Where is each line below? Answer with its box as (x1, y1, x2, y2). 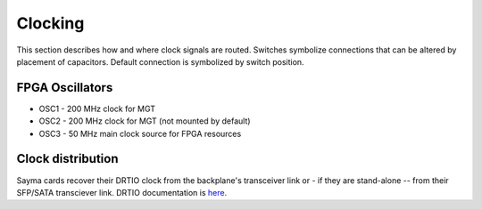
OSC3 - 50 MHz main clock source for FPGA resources (38, 128, 242, 139)
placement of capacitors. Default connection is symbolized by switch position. (16, 56, 304, 67)
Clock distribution (16, 151, 119, 166)
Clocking (16, 13, 85, 33)
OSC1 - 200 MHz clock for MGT (38, 103, 156, 114)
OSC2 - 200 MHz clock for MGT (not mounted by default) (38, 116, 251, 126)
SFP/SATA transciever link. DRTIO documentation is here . (16, 187, 228, 197)
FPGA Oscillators (16, 80, 113, 95)
